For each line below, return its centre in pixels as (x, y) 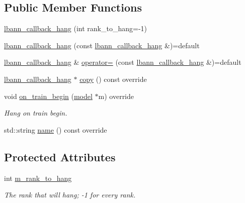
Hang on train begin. (36, 113)
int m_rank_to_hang (38, 178)
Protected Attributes (60, 157)
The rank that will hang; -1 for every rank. (70, 195)
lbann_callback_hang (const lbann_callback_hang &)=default (102, 45)
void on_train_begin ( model (48, 96)
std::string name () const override (56, 129)
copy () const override (113, 79)
